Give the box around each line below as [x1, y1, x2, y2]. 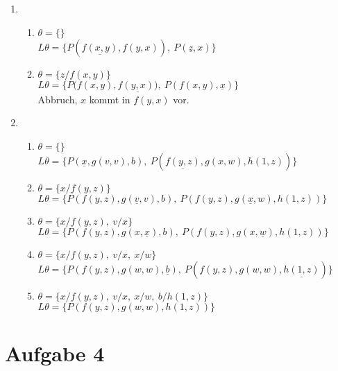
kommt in [89, 92, 130, 106]
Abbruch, [37, 92, 78, 106]
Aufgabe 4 [5, 339, 105, 368]
